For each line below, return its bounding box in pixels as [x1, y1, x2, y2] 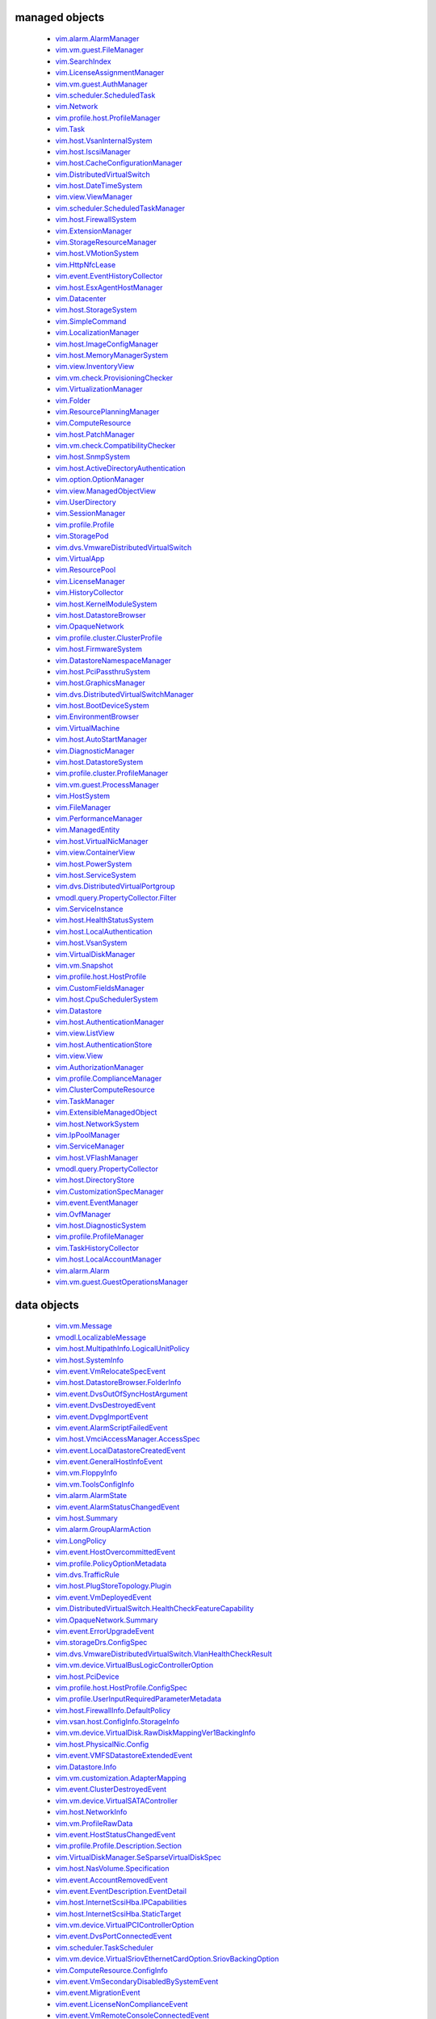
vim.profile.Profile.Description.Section [55, 1841, 182, 1851]
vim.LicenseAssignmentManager [55, 68, 165, 78]
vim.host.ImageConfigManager [55, 339, 159, 349]
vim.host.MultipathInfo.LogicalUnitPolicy [55, 1344, 190, 1354]
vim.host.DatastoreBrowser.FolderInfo [55, 1378, 182, 1387]
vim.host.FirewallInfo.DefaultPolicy [55, 1705, 171, 1715]
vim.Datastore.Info [55, 1761, 117, 1772]
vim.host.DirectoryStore [55, 1175, 135, 1185]
